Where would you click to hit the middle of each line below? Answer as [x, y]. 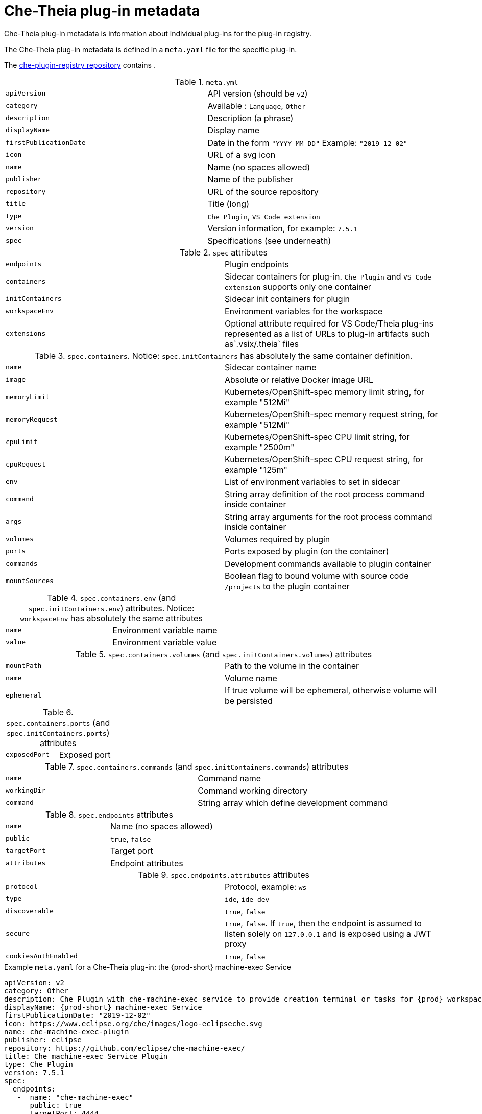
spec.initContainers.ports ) [58, 733]
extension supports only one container [298, 286]
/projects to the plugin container [287, 586]
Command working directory [253, 790]
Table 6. [58, 712]
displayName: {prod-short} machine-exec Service [103, 1007]
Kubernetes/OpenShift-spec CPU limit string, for [317, 437]
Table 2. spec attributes [224, 252]
